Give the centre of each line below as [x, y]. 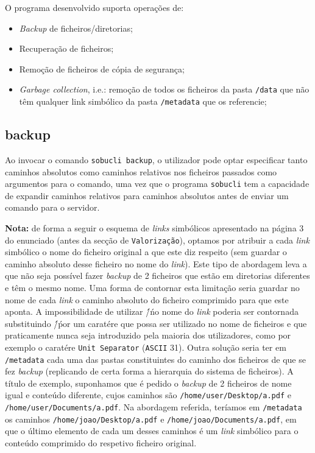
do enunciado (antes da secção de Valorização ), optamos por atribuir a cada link [157, 240]
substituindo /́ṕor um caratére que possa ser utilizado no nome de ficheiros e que [156, 323]
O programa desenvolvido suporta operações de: [94, 7]
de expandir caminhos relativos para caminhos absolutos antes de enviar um [147, 195]
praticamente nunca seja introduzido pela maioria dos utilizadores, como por [148, 335]
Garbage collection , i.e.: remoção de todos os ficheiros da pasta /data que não [164, 89]
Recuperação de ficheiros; [66, 48]
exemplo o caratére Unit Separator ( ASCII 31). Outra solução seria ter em [146, 347]
